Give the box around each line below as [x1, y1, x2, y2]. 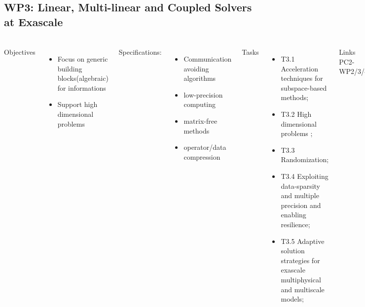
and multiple [281, 190, 319, 201]
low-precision [183, 89, 223, 100]
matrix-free [183, 116, 218, 126]
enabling [281, 209, 306, 220]
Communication [183, 54, 232, 64]
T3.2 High [281, 109, 312, 119]
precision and [281, 200, 321, 210]
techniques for [281, 73, 323, 83]
